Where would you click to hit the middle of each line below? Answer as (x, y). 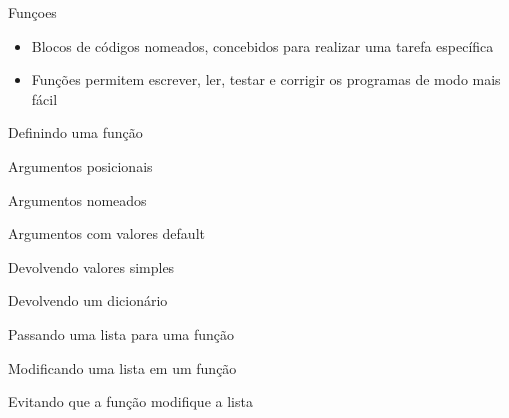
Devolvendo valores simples (91, 266)
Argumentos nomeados (77, 199)
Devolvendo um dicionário (88, 300)
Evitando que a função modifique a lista (130, 401)
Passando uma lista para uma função (121, 333)
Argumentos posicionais (80, 165)
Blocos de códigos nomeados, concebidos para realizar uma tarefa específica (262, 45)
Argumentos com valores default (106, 233)
